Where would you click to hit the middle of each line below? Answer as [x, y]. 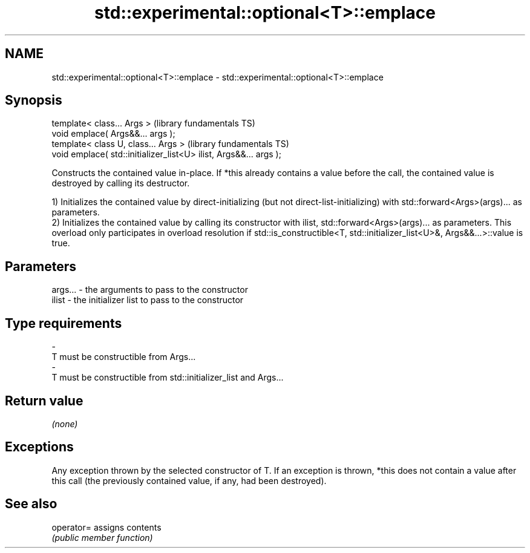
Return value [44, 401]
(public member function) [102, 537]
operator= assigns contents [106, 527]
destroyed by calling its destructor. [121, 183]
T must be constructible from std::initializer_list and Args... [168, 378]
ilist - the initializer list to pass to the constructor [148, 300]
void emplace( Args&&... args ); [113, 134]
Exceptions [39, 447]
